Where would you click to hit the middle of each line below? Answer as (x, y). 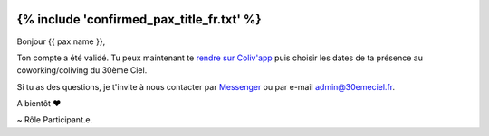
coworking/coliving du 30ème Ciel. (82, 70)
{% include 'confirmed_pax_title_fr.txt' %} (139, 19)
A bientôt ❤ (39, 104)
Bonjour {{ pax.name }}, (61, 41)
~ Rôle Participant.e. (55, 120)
